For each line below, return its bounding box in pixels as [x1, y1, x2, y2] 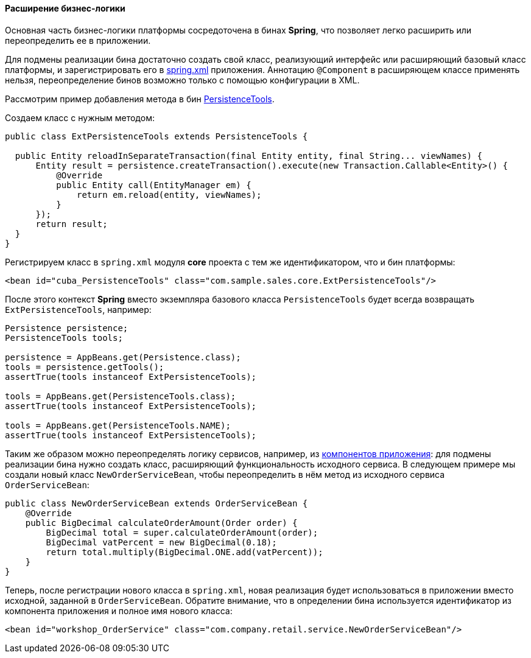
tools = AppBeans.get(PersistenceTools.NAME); [5, 420, 231, 430]
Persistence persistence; [5, 323, 128, 333]
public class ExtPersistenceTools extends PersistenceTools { [5, 131, 308, 141]
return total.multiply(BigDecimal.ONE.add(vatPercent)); [46, 547, 323, 557]
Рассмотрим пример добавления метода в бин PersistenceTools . [5, 93, 275, 104]
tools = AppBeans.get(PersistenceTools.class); [5, 391, 236, 401]
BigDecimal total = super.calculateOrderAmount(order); [46, 527, 318, 537]
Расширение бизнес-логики [5, 3, 125, 13]
